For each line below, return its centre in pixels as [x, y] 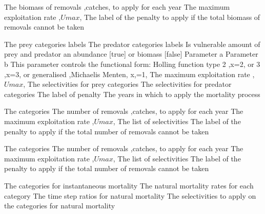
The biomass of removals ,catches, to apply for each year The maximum [117, 7]
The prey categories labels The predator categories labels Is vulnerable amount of [132, 44]
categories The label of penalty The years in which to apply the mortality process [132, 94]
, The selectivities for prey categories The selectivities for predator [127, 84]
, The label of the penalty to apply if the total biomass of [170, 17]
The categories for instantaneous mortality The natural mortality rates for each [129, 185]
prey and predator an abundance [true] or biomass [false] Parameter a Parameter [131, 54]
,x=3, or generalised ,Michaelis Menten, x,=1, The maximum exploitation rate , [129, 74]
